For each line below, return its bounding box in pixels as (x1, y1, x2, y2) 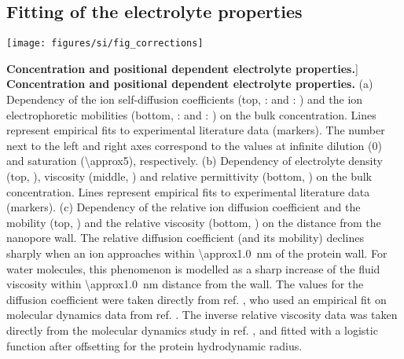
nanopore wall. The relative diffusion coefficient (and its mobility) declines (6, 229, 364, 246)
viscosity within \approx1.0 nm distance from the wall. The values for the (6, 276, 364, 292)
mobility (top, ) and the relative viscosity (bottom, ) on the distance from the (6, 214, 381, 230)
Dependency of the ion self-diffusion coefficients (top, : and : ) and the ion (6, 91, 363, 108)
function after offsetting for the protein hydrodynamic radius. (6, 337, 303, 354)
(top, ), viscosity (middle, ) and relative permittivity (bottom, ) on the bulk (6, 168, 372, 185)
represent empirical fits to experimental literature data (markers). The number (6, 122, 385, 138)
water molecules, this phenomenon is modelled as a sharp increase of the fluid (6, 260, 380, 277)
